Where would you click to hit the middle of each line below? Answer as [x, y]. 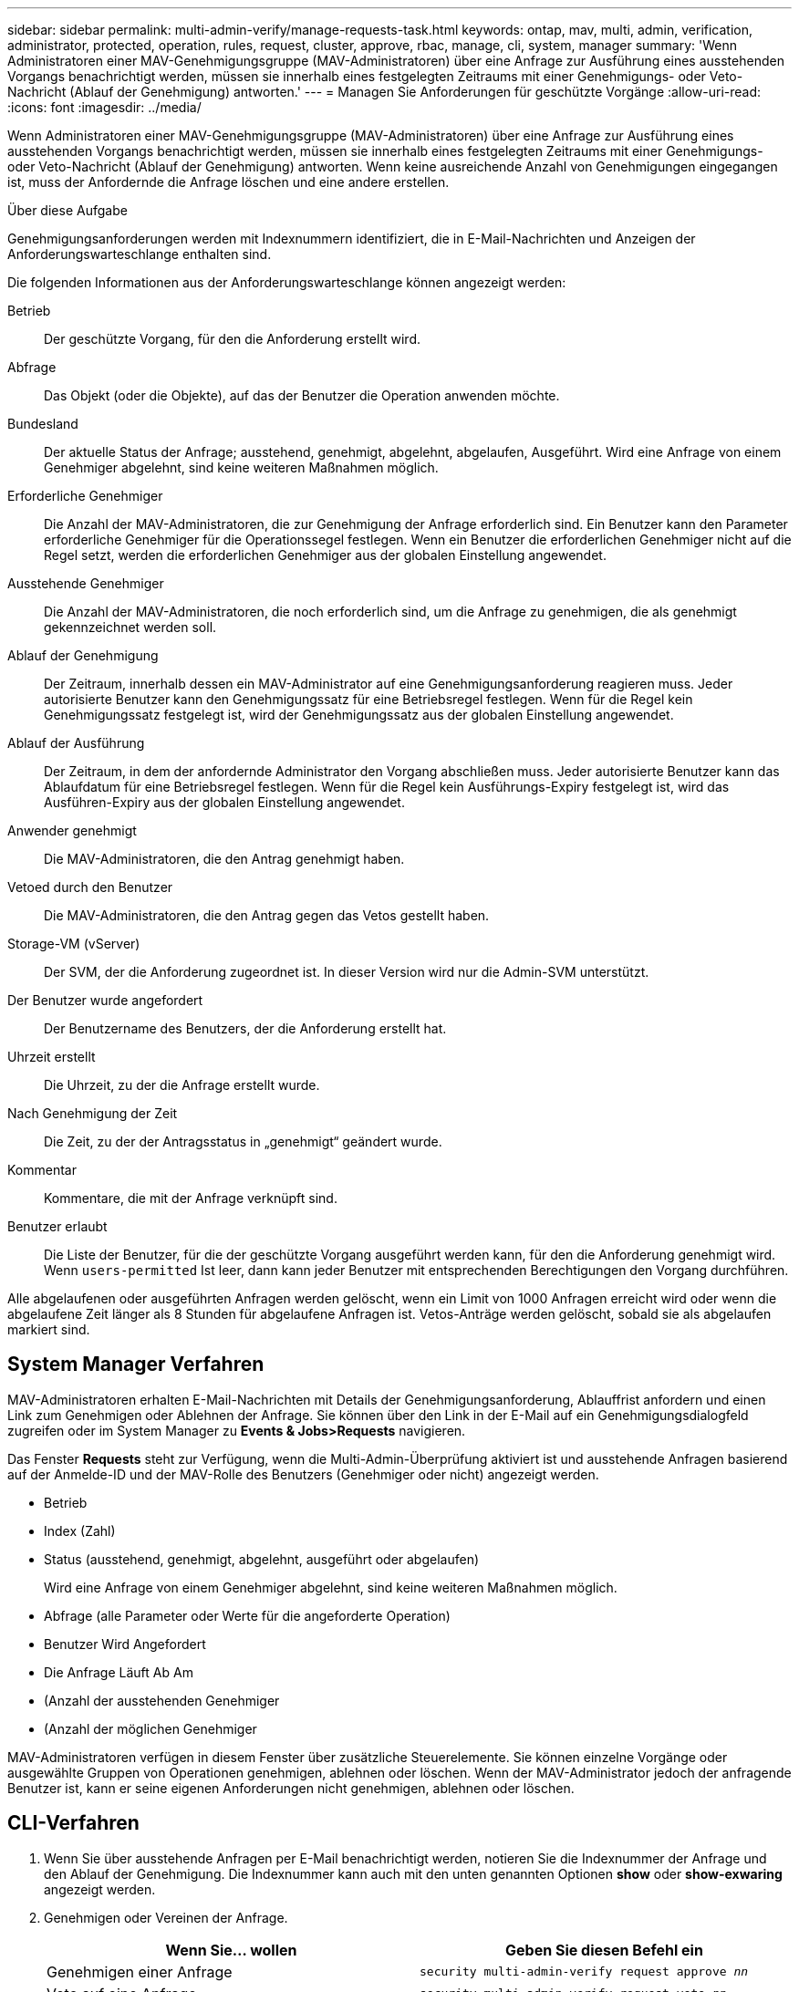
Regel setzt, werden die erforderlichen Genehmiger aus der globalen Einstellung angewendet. [325, 555]
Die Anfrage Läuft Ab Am [119, 1672]
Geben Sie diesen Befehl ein [604, 1950]
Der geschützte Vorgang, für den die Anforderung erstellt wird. [232, 339]
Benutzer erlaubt [57, 1226]
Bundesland [43, 424]
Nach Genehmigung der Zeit [93, 1113]
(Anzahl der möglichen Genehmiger [150, 1728]
